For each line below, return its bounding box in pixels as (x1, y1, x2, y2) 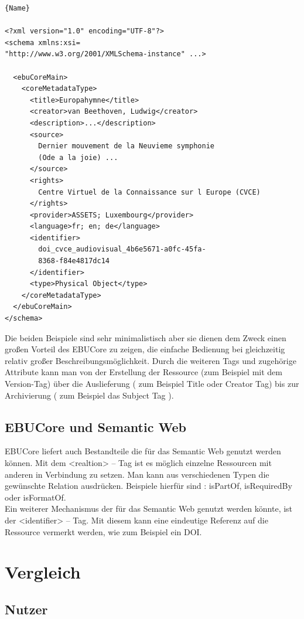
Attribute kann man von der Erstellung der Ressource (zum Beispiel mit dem (5, 366, 282, 378)
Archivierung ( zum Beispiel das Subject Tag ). (5, 389, 174, 401)
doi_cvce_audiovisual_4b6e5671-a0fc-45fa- (38, 245, 206, 254)
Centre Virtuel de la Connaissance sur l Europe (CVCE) (38, 188, 261, 196)
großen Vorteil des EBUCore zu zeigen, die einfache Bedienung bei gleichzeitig (5, 343, 285, 355)
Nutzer (5, 600, 48, 618)
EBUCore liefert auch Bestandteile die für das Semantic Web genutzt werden (5, 445, 281, 457)
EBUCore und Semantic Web (5, 417, 186, 436)
